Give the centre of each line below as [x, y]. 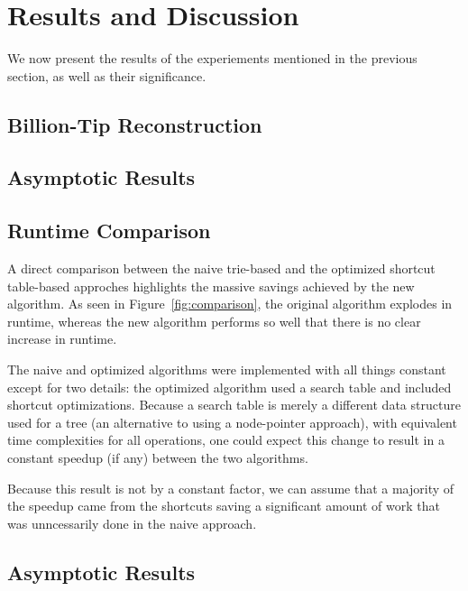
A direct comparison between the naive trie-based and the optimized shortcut [221, 268]
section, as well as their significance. [107, 75]
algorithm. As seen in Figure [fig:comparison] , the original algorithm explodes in [230, 304]
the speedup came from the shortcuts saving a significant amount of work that [224, 506]
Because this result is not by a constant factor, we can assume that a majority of [231, 488]
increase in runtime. [62, 339]
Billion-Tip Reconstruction [135, 124]
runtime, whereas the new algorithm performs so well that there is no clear [214, 321]
